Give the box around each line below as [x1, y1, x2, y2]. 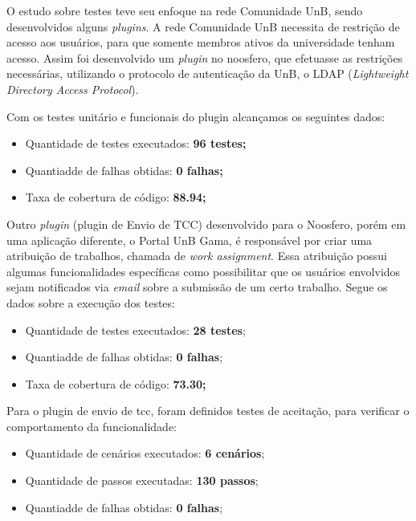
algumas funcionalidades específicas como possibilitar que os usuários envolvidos [6, 263, 401, 279]
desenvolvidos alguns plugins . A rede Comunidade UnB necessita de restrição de [6, 18, 400, 35]
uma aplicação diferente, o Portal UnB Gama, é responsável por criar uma [6, 231, 373, 248]
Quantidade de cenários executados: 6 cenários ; [25, 445, 265, 462]
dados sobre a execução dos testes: [6, 294, 175, 311]
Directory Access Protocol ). [6, 80, 139, 97]
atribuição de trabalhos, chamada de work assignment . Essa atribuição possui [6, 247, 387, 264]
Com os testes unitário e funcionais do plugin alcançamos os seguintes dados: [6, 108, 385, 124]
